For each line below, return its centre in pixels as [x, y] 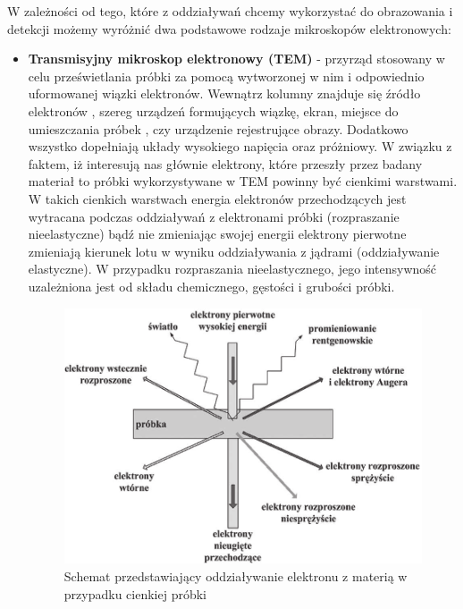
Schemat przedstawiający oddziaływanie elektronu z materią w [236, 576]
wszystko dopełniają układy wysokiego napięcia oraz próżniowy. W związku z [240, 146]
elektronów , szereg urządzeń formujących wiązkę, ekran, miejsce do [213, 110]
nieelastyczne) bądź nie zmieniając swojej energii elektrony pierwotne [217, 234]
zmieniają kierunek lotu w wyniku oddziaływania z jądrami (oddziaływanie [234, 251]
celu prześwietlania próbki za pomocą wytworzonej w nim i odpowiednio [226, 76]
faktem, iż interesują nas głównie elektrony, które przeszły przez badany [225, 163]
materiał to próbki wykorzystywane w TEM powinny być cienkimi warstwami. [243, 181]
